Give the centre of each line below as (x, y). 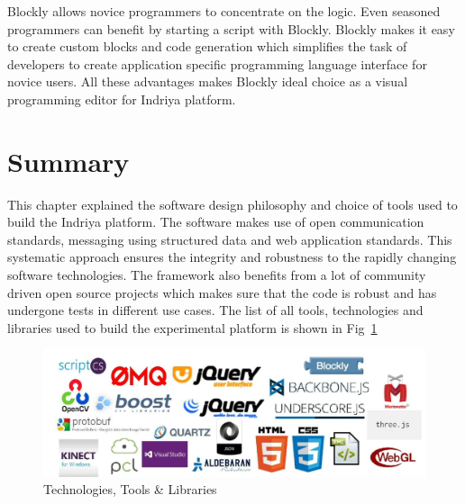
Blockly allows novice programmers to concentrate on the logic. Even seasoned (224, 11)
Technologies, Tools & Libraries (130, 489)
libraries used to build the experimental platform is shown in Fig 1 (192, 327)
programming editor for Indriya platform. (122, 99)
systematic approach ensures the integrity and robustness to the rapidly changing (232, 257)
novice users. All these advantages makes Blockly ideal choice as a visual (208, 81)
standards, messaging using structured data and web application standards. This (230, 239)
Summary (68, 161)
